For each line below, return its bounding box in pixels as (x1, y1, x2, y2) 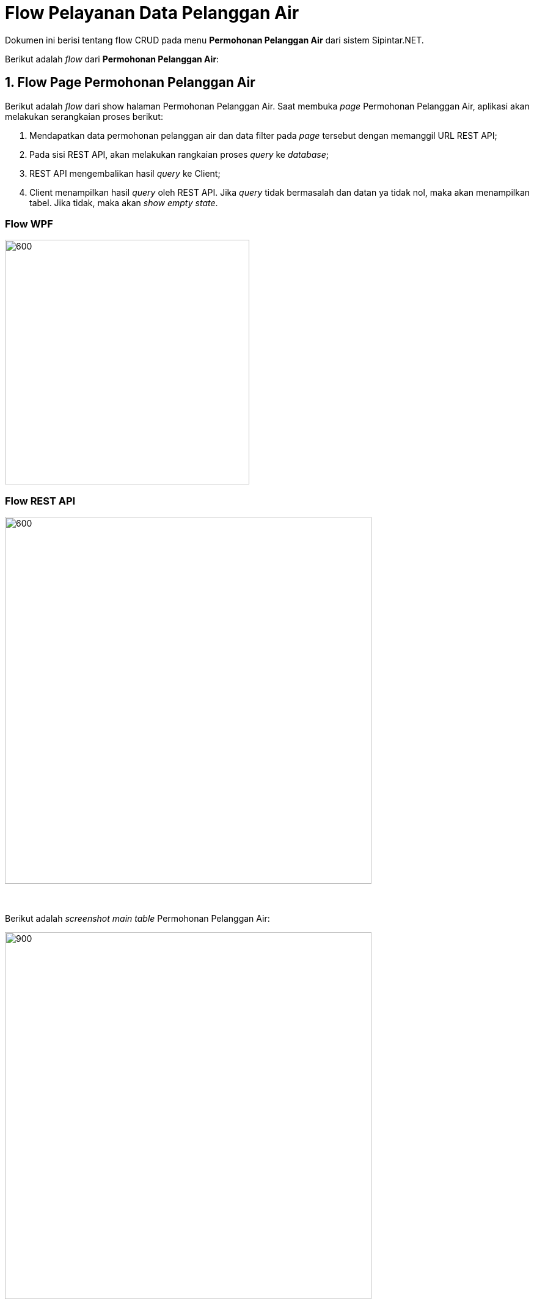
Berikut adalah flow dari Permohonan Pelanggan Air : (5, 53, 219, 64)
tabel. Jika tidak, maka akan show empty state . (29, 197, 218, 208)
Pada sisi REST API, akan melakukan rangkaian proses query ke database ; (29, 149, 329, 160)
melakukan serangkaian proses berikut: (5, 111, 163, 122)
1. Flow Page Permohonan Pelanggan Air (5, 75, 255, 91)
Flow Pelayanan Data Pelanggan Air (5, 2, 299, 23)
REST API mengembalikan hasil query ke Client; (29, 168, 221, 179)
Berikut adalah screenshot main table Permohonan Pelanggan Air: (5, 913, 270, 924)
